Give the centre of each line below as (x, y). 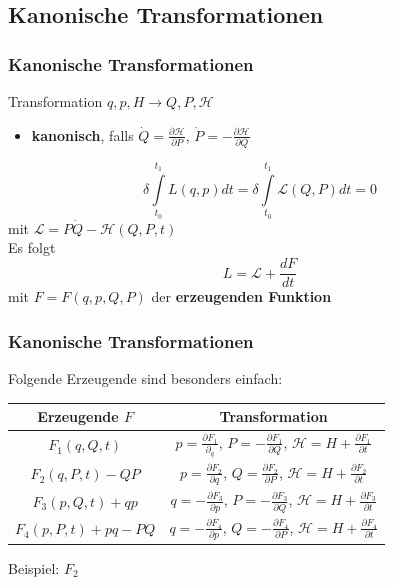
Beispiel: (34, 567)
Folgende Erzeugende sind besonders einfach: (145, 377)
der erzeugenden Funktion (241, 296)
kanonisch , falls (82, 134)
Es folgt (32, 247)
